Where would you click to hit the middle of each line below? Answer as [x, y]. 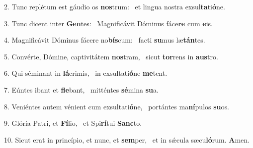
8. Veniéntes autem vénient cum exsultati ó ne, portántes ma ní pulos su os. [117, 106]
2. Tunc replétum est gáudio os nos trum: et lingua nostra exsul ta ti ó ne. [115, 6]
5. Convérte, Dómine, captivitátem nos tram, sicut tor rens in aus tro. [111, 56]
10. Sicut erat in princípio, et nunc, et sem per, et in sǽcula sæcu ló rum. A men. [127, 139]
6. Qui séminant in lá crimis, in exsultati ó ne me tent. [86, 73]
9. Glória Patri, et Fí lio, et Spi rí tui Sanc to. [73, 123]
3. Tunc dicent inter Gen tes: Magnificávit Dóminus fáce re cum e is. [108, 23]
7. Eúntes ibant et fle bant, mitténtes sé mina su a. [81, 89]
